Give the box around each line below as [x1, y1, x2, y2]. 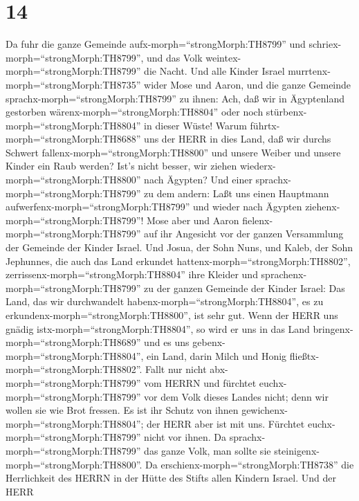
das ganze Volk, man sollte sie [144, 443, 271, 457]
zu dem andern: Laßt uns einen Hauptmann [144, 185, 329, 200]
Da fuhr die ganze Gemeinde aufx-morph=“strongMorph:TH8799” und [6, 37, 306, 51]
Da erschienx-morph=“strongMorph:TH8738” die [145, 457, 354, 471]
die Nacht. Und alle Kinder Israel [144, 64, 285, 78]
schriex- [309, 37, 342, 51]
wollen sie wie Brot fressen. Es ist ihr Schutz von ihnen [6, 403, 239, 417]
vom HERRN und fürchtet [144, 375, 257, 390]
